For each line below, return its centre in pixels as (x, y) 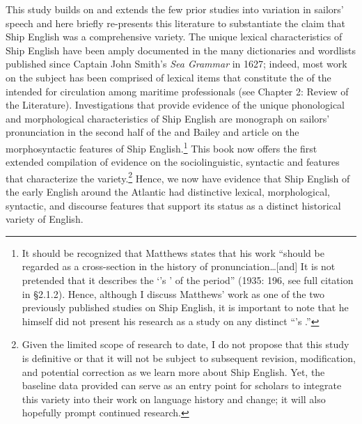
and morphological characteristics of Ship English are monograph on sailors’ (168, 118)
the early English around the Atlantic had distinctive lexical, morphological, (168, 192)
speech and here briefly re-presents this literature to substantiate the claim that (175, 23)
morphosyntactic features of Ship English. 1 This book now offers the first (162, 147)
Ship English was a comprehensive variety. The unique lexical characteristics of (174, 37)
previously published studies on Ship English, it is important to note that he (185, 307)
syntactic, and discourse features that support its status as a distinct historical (173, 205)
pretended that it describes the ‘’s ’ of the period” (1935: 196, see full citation (188, 280)
